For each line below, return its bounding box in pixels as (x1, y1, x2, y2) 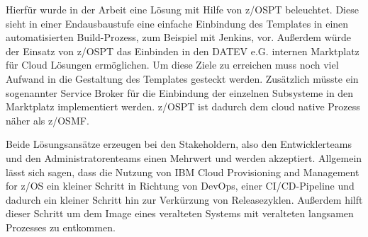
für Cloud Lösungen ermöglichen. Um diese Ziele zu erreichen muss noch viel (6, 57, 339, 72)
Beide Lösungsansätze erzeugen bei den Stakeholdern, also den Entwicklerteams (6, 137, 352, 151)
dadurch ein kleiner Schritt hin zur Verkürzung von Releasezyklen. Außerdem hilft (6, 192, 363, 207)
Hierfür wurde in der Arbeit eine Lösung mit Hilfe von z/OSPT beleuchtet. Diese (6, 2, 359, 16)
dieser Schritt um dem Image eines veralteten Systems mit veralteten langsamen (6, 206, 354, 221)
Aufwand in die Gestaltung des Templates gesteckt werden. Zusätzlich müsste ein (6, 71, 359, 86)
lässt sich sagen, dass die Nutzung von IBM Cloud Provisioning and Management (6, 164, 359, 179)
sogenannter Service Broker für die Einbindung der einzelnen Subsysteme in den (6, 85, 354, 100)
